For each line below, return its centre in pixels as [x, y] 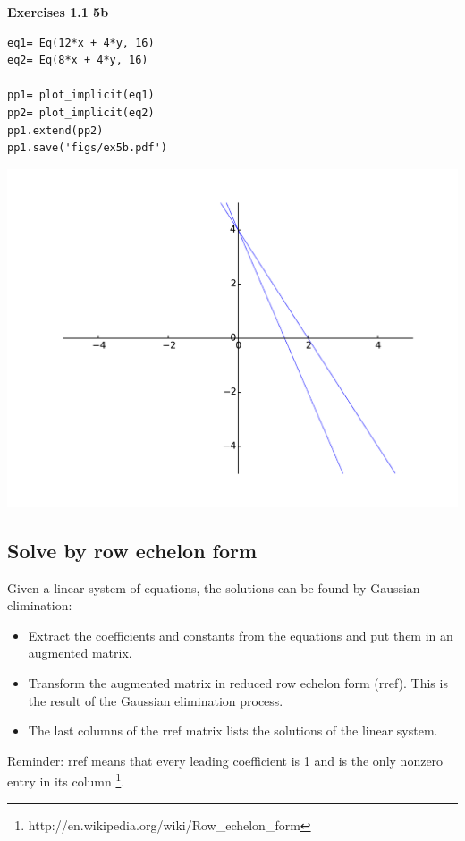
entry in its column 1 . [66, 780]
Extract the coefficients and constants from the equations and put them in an [241, 635]
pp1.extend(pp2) [55, 130]
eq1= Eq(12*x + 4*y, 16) [81, 42]
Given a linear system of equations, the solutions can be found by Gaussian [214, 587]
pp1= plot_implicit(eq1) [81, 95]
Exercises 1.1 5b [58, 12]
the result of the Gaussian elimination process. [156, 700]
